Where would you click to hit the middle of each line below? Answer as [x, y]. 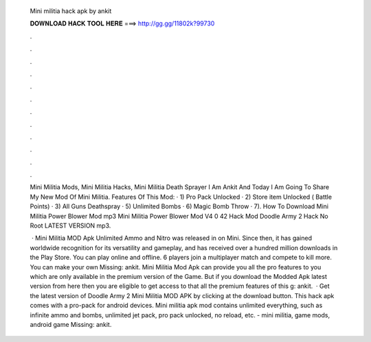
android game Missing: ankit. [71, 324]
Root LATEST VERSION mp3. [70, 225]
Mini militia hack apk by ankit [71, 11]
